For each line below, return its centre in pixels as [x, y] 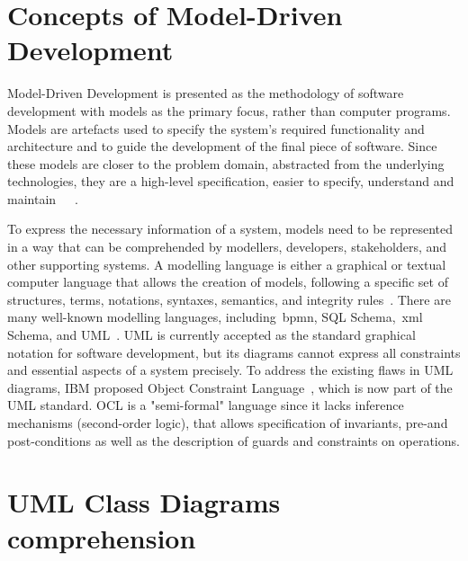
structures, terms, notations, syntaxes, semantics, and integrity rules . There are [229, 299]
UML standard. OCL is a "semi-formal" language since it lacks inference [206, 405]
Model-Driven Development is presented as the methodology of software [206, 93]
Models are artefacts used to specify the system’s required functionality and [216, 128]
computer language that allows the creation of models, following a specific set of [228, 282]
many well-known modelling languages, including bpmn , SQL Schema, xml [215, 317]
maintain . [43, 198]
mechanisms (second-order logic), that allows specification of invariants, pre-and [228, 423]
